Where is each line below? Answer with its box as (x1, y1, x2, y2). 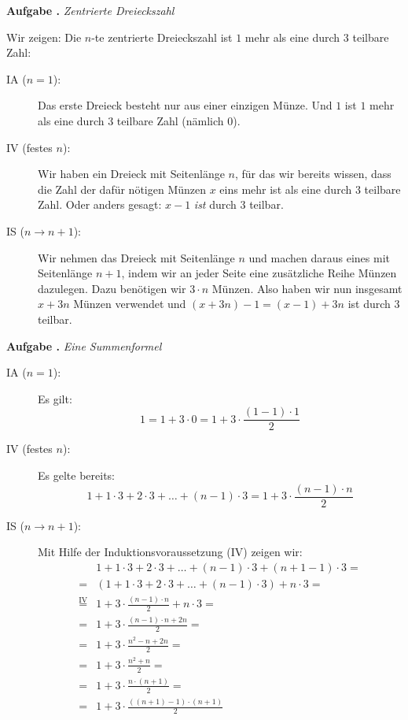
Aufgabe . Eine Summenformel (6, 337, 162, 354)
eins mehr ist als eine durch (219, 180, 352, 197)
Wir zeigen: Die (6, 28, 82, 45)
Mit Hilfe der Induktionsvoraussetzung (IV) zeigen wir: (38, 544, 303, 560)
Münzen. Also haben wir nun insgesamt (211, 280, 402, 296)
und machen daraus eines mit (248, 249, 390, 265)
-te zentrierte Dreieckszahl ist (91, 28, 233, 45)
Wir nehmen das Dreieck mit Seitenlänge (38, 249, 235, 265)
